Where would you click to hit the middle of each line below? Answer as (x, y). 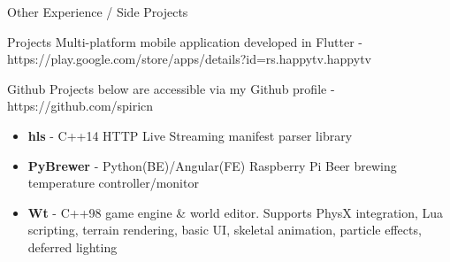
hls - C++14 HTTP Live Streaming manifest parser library (190, 135)
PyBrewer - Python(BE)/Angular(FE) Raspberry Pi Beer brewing (212, 165)
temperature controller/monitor (113, 183)
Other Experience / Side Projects (98, 12)
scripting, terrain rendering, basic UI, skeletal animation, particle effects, (225, 230)
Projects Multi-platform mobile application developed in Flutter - (185, 41)
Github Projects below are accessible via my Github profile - (171, 88)
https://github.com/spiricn (80, 106)
